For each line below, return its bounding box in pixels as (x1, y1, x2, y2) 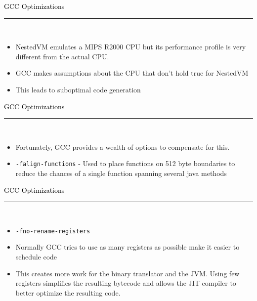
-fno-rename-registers (15, 227, 90, 235)
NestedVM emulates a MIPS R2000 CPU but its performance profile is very (15, 42, 246, 52)
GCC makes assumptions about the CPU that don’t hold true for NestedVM (15, 68, 249, 78)
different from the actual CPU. (15, 51, 109, 61)
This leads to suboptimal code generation (15, 84, 141, 94)
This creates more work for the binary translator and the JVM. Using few (15, 268, 240, 278)
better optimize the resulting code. (15, 287, 121, 298)
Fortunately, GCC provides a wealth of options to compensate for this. (15, 141, 230, 152)
